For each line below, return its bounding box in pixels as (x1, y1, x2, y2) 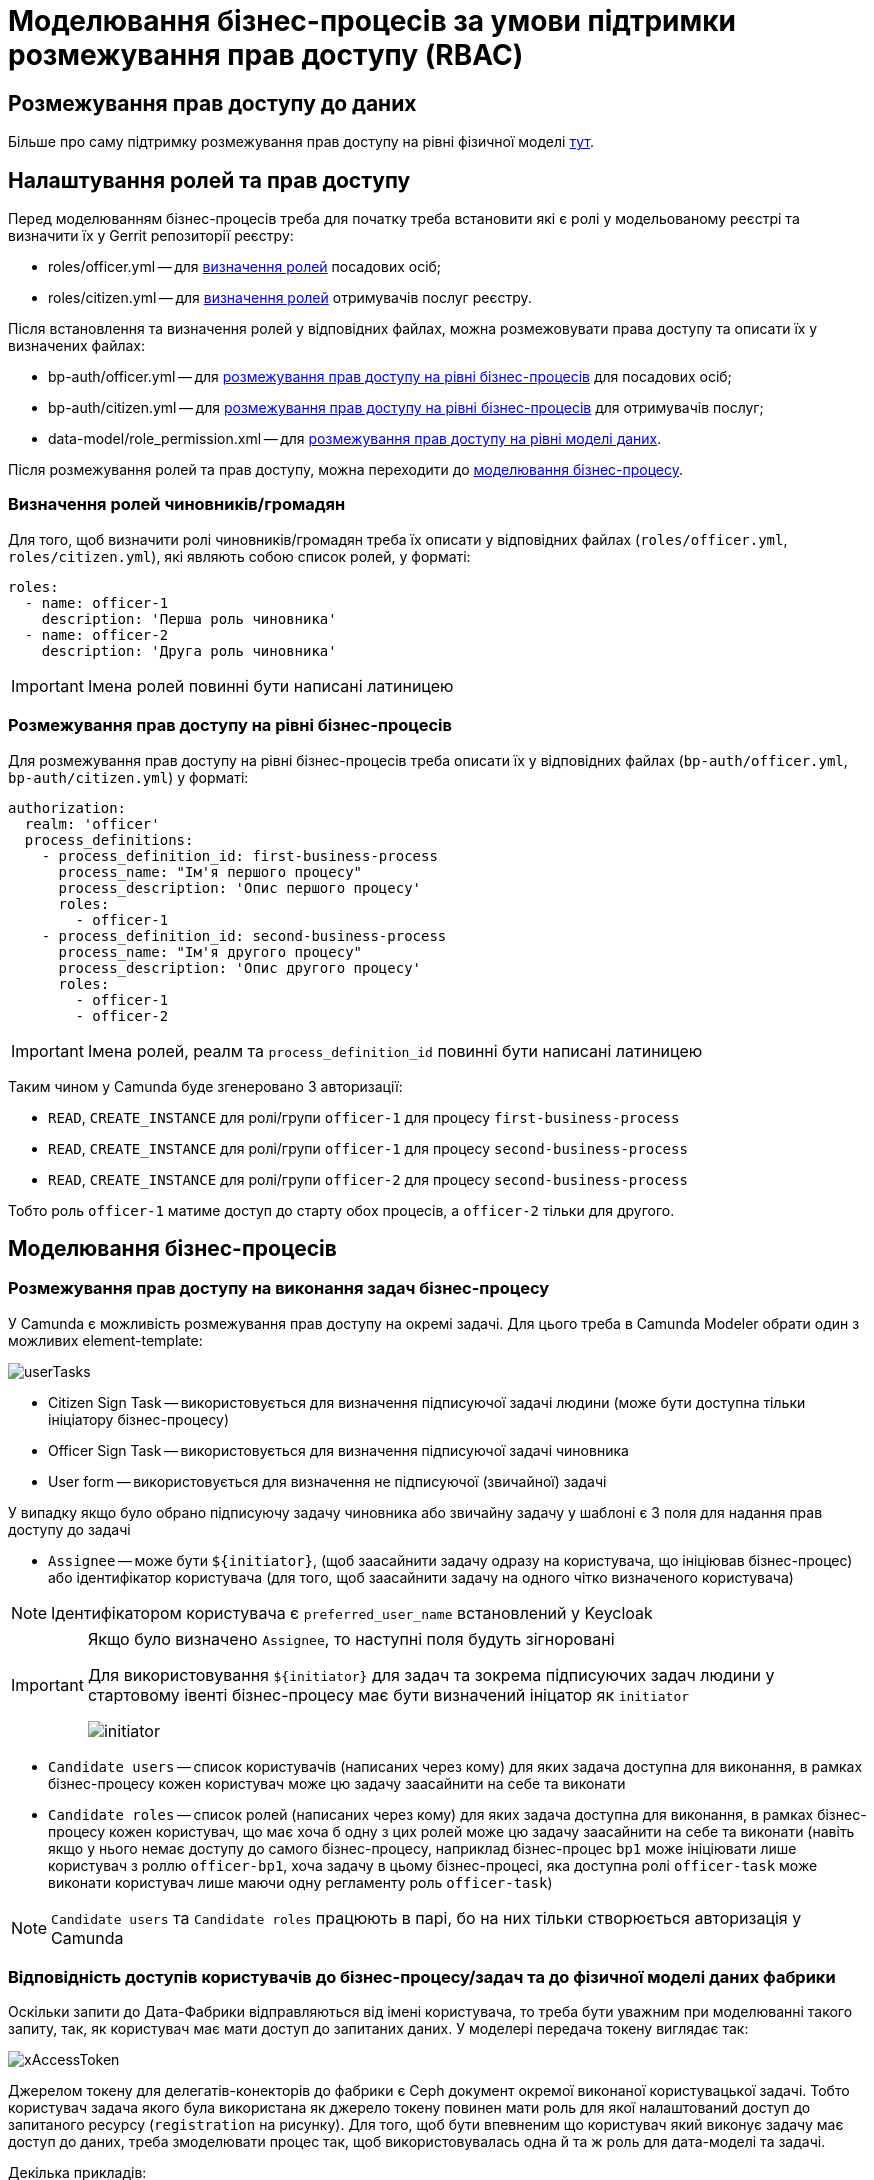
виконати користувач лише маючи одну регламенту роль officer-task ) (48, 1873, 553, 1891)
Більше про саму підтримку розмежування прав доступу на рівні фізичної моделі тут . (8, 133, 594, 151)
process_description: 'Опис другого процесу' (58, 959, 422, 976)
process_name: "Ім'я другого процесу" (58, 943, 363, 960)
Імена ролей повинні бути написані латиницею (87, 675, 454, 696)
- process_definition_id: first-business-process (41, 847, 438, 864)
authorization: (8, 799, 127, 816)
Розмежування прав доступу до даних (8, 90, 417, 116)
